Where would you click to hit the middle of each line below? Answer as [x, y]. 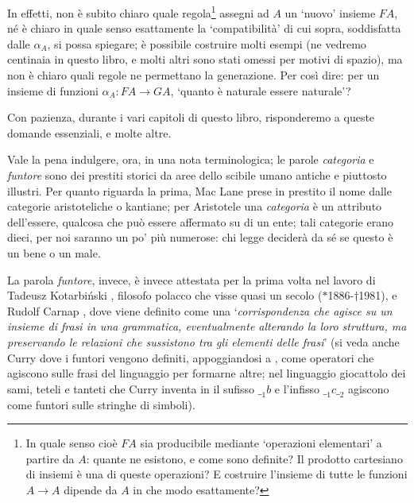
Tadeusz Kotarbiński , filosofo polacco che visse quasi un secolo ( [165, 295]
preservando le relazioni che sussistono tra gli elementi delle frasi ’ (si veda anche [203, 341]
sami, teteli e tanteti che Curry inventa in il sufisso [131, 388]
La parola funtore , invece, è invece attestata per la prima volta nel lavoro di [192, 279]
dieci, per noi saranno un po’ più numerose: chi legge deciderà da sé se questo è [200, 237]
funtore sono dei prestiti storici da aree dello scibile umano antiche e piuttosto [197, 175]
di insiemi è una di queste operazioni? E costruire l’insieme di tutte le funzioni [217, 474]
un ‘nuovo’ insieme [330, 12]
